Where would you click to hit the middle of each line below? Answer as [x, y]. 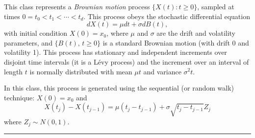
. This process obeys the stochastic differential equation [167, 16]
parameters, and [28, 42]
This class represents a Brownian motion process [77, 6]
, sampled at [216, 6]
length [13, 71]
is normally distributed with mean [81, 71]
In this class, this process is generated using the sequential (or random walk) [119, 88]
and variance [162, 71]
